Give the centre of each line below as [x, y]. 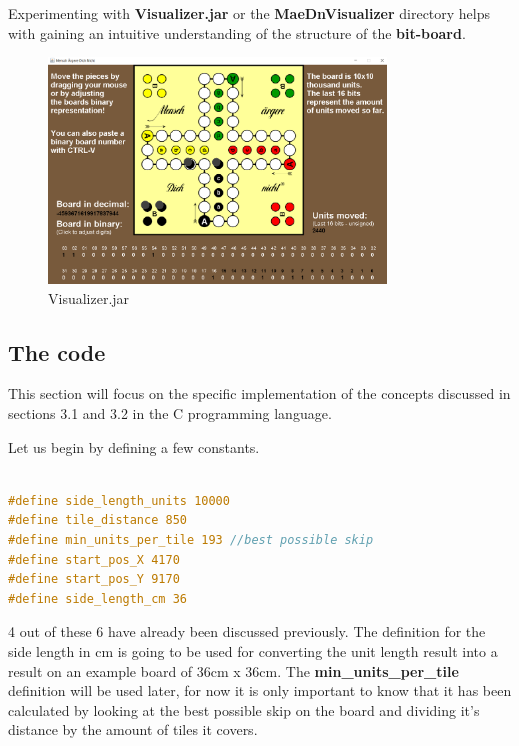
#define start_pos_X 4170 [94, 559]
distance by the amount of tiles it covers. [133, 729]
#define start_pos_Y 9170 [94, 579]
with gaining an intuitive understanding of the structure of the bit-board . [237, 32]
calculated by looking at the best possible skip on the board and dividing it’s [244, 709]
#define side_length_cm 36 [97, 598]
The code [57, 351]
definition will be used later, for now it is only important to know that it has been [260, 690]
